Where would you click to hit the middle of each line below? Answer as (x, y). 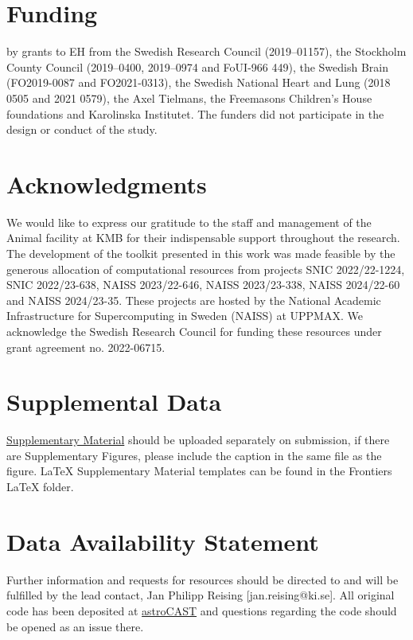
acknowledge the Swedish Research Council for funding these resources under (194, 331)
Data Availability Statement (163, 541)
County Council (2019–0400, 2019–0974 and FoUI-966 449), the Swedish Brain (198, 66)
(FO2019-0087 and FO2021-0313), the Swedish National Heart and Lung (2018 (199, 82)
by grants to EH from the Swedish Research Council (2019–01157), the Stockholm (206, 51)
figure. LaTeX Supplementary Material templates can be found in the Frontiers (199, 471)
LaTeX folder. (40, 487)
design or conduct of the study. (82, 129)
